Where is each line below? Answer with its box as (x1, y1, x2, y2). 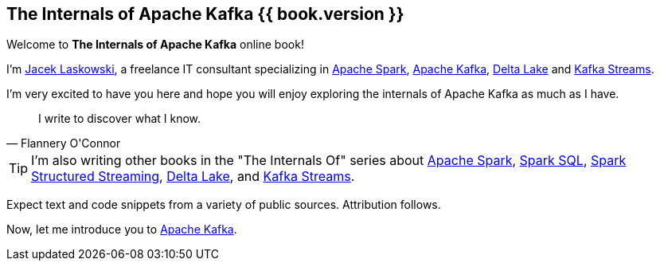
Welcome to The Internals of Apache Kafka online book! (6, 37, 304, 52)
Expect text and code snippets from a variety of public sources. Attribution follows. (6, 198, 441, 212)
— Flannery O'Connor (6, 136, 121, 151)
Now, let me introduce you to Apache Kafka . (6, 222, 237, 237)
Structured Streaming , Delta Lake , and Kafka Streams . (31, 168, 355, 185)
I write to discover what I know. (38, 112, 201, 126)
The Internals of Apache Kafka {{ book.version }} (6, 4, 404, 24)
